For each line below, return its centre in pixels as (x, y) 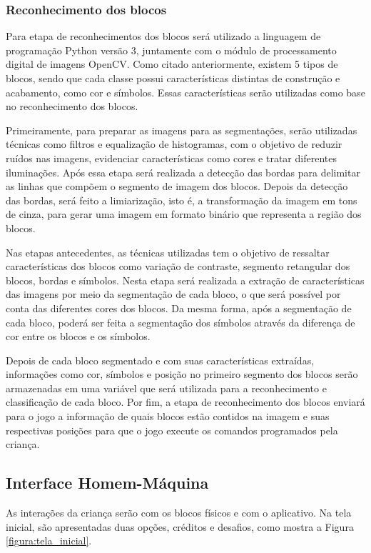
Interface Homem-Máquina (107, 483)
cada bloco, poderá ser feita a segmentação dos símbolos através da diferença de (181, 322)
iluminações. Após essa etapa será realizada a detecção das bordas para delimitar (183, 172)
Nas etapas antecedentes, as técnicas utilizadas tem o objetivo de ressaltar (168, 252)
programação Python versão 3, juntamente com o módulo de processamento (171, 50)
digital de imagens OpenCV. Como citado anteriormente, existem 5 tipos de (172, 64)
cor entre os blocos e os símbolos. (78, 336)
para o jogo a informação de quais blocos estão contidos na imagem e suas (168, 416)
